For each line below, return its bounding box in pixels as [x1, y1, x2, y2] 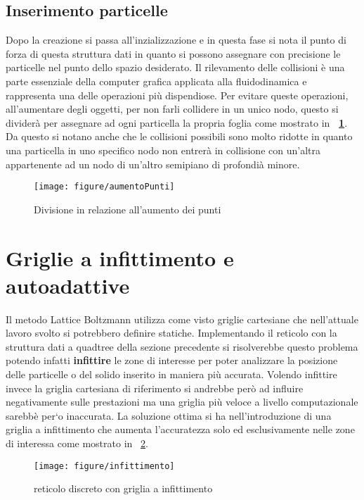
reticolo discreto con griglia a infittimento [34, 481, 213, 496]
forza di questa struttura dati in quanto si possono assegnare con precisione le [6, 46, 341, 61]
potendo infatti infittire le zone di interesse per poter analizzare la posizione [6, 353, 338, 368]
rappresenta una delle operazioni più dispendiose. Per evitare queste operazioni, [6, 87, 349, 102]
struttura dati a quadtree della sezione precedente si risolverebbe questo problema [6, 339, 358, 354]
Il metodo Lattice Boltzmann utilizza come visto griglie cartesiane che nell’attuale [6, 311, 358, 326]
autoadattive [6, 270, 130, 299]
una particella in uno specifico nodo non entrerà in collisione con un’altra [6, 142, 320, 157]
